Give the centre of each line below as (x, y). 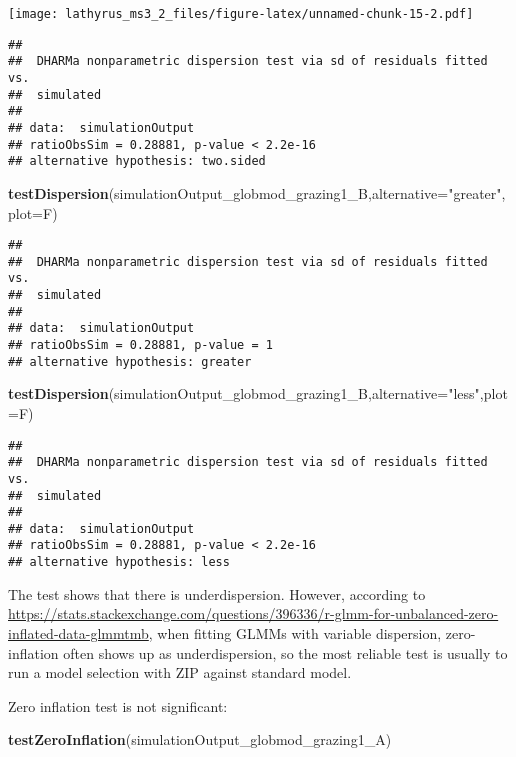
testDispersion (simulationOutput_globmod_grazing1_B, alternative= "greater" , (257, 192)
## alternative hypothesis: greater (130, 361)
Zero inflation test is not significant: (118, 705)
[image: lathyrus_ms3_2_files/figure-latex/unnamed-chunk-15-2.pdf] (241, 14)
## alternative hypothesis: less (119, 562)
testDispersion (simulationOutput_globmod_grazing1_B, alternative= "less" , (246, 393)
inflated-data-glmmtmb (78, 632)
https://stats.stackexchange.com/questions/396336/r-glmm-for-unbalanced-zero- (253, 613)
